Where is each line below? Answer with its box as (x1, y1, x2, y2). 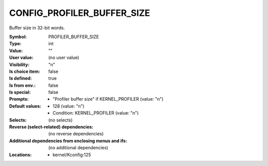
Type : (9, 41, 22, 47)
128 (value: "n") (53, 103, 84, 109)
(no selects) (48, 117, 73, 123)
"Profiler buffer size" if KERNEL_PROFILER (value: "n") (53, 96, 164, 102)
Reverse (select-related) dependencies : (9, 124, 94, 130)
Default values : (9, 103, 42, 109)
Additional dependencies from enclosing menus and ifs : (9, 138, 128, 144)
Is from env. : (9, 82, 36, 88)
